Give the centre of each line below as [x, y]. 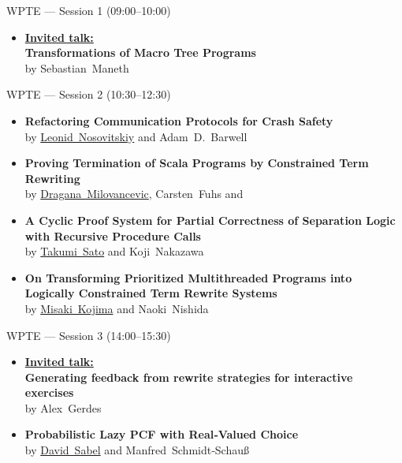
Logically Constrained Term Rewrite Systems [151, 293]
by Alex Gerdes [63, 407]
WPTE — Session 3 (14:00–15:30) [89, 335]
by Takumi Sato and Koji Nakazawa [114, 251]
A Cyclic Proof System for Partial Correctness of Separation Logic [210, 220]
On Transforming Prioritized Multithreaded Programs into [188, 277]
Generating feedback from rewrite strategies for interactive [189, 377]
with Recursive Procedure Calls [113, 235]
